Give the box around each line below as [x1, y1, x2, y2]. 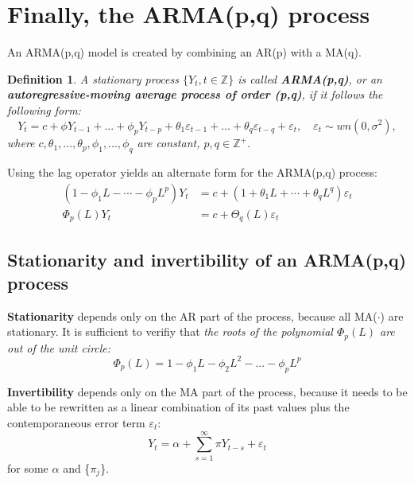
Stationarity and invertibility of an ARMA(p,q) [7, 247, 407, 271]
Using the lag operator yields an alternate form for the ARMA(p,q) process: [7, 164, 377, 181]
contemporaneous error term [7, 414, 145, 430]
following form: [7, 101, 81, 118]
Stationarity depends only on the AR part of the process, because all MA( [7, 307, 377, 324]
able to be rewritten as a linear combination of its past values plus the [7, 399, 350, 415]
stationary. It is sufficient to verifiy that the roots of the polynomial [7, 323, 333, 340]
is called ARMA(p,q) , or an [238, 70, 382, 87]
